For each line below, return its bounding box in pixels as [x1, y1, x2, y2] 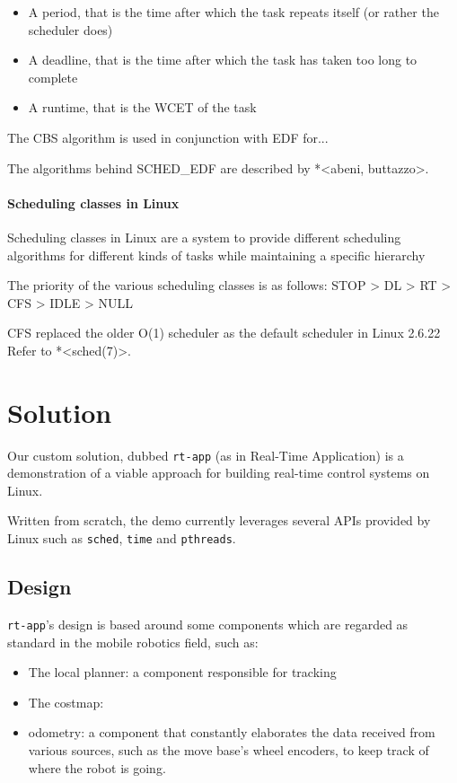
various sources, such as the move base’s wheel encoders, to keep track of [28, 740, 429, 759]
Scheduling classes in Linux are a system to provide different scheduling [7, 227, 401, 246]
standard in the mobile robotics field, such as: [7, 632, 259, 651]
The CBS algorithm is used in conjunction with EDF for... [7, 128, 329, 146]
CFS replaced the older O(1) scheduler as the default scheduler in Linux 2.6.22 [7, 323, 441, 342]
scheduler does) [28, 20, 113, 39]
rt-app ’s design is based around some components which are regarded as [7, 614, 409, 633]
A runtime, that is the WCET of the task [28, 98, 257, 117]
